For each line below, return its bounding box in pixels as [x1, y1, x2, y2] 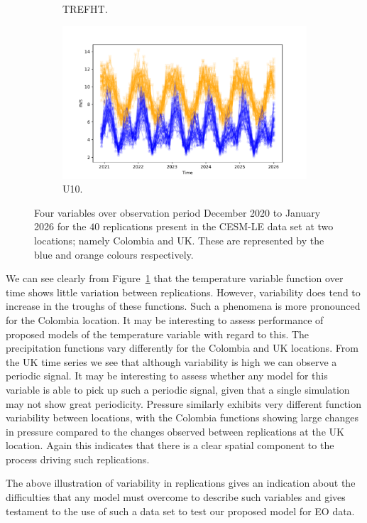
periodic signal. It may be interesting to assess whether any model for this [6, 368, 328, 383]
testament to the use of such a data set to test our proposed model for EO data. [6, 503, 355, 518]
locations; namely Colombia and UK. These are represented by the [34, 232, 324, 247]
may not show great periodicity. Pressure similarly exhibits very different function [6, 396, 361, 411]
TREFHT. [62, 1, 108, 16]
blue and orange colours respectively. [34, 247, 194, 261]
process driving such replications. [6, 451, 150, 466]
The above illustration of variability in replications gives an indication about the [6, 475, 356, 490]
